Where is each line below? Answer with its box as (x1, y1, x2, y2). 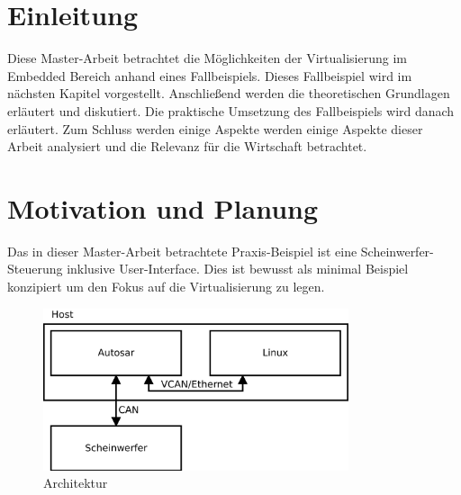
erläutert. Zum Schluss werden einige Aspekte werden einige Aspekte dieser (7, 119, 423, 138)
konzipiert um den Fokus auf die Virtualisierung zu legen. (7, 277, 325, 295)
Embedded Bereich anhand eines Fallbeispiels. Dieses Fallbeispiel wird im (7, 66, 412, 85)
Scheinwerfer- (360, 241, 434, 260)
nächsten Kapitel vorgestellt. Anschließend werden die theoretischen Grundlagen (7, 84, 450, 103)
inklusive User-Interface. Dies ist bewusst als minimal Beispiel (67, 259, 409, 278)
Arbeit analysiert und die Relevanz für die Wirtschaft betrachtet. (7, 137, 367, 156)
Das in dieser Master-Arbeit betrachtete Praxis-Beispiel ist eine (7, 241, 357, 260)
